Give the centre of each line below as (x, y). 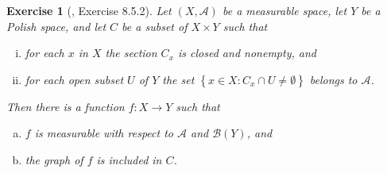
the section (131, 53)
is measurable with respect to (104, 133)
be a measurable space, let (284, 10)
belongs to (333, 79)
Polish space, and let (56, 26)
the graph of (54, 159)
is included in (129, 159)
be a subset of (155, 26)
